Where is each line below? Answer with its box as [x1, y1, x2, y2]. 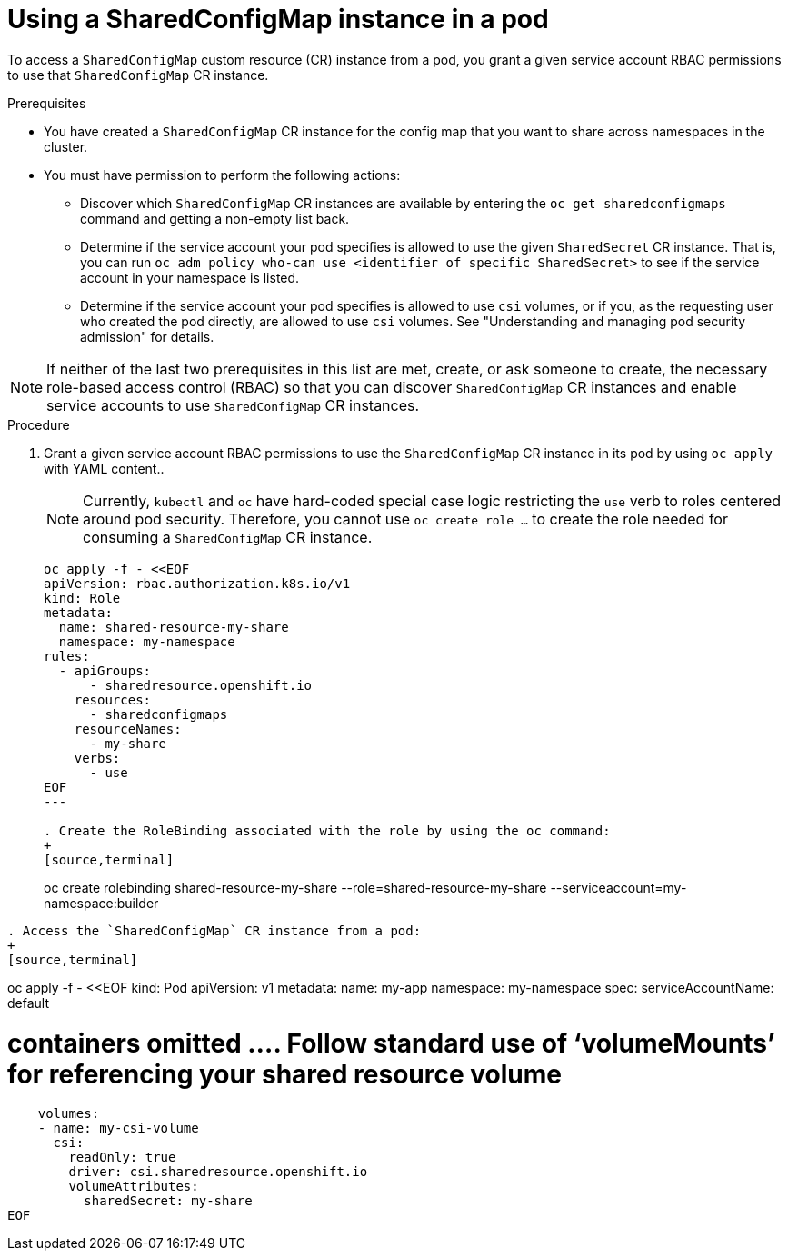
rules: [44, 648, 90, 664]
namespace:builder [44, 894, 159, 911]
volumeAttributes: [68, 1179, 199, 1194]
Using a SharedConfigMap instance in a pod [7, 4, 549, 35]
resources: [74, 692, 152, 707]
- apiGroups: [58, 663, 152, 678]
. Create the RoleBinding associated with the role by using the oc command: [44, 823, 611, 838]
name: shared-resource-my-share [58, 619, 289, 634]
